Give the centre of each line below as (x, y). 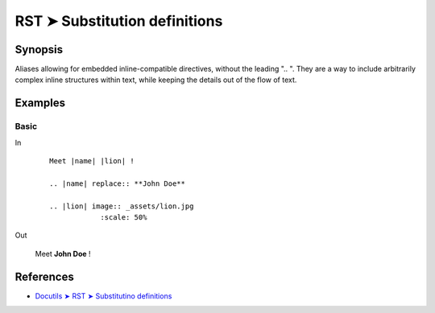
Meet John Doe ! (63, 253)
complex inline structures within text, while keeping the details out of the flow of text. (156, 80)
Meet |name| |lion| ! (92, 161)
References (44, 276)
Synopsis (39, 49)
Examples (40, 103)
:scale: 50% (124, 217)
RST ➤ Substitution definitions (119, 21)
